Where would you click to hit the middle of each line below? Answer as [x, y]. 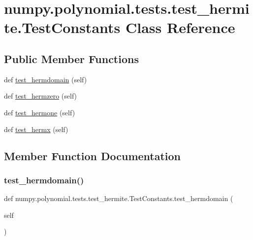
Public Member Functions [71, 58]
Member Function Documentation [93, 155]
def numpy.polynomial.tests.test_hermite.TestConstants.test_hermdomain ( [119, 198]
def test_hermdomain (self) [46, 79]
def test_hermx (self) [36, 129]
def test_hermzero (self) [41, 96]
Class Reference [180, 27]
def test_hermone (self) [40, 112]
